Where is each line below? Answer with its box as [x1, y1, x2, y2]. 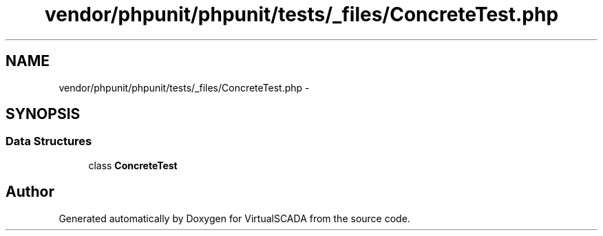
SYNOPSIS [6, 105, 81, 123]
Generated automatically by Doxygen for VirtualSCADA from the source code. [59, 212, 410, 224]
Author [6, 183, 54, 201]
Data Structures [6, 134, 92, 149]
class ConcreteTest [88, 159, 178, 171]
